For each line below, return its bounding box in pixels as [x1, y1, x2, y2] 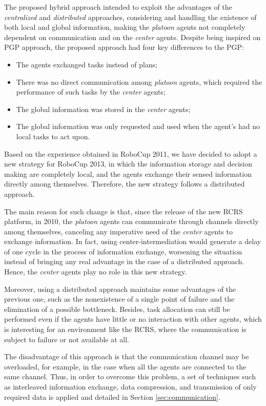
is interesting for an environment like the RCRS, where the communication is [4, 324, 247, 335]
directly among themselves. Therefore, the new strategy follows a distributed [4, 178, 245, 189]
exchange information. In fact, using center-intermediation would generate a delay [4, 236, 261, 247]
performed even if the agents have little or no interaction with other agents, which [4, 313, 262, 324]
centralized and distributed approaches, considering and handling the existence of [4, 11, 257, 22]
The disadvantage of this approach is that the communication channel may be [4, 351, 249, 362]
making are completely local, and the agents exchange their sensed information [4, 168, 252, 179]
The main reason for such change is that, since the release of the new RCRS [4, 206, 243, 216]
